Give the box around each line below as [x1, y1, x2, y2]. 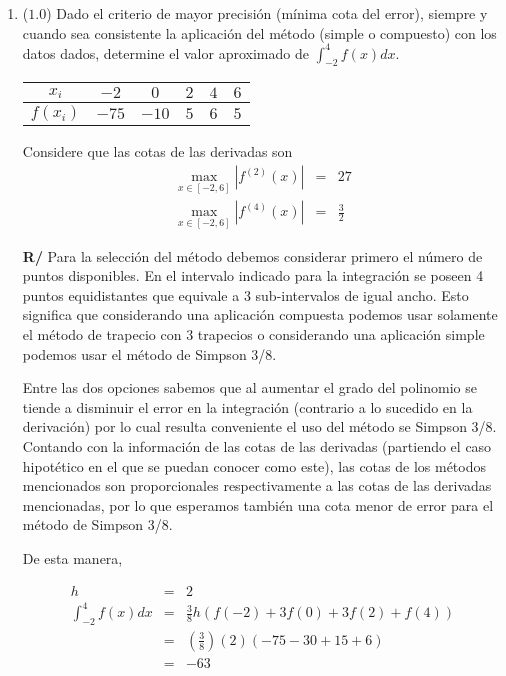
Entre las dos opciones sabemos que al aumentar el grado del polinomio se [22, 377, 477, 398]
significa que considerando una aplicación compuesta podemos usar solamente [22, 304, 498, 325]
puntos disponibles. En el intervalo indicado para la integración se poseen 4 [22, 265, 484, 286]
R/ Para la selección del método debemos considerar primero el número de [22, 245, 483, 266]
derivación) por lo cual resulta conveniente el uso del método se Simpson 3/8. [22, 416, 497, 437]
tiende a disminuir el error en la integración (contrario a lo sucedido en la [22, 396, 473, 417]
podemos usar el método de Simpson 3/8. [22, 343, 277, 364]
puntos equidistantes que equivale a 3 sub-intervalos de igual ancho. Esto [22, 284, 469, 305]
